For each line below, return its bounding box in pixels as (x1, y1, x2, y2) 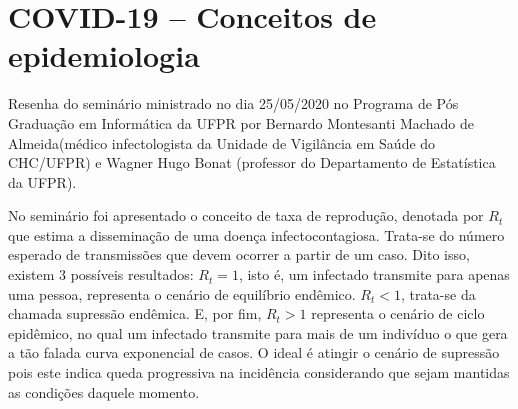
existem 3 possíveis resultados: (8, 264, 194, 285)
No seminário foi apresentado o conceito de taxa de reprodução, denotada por (8, 205, 484, 226)
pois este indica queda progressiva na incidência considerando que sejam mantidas (8, 362, 510, 383)
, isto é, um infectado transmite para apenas (238, 264, 510, 285)
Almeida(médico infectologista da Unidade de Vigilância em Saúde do (8, 132, 436, 153)
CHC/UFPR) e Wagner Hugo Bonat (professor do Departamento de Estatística (8, 152, 496, 173)
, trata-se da (400, 283, 476, 304)
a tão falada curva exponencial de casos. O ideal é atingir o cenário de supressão (8, 342, 500, 363)
